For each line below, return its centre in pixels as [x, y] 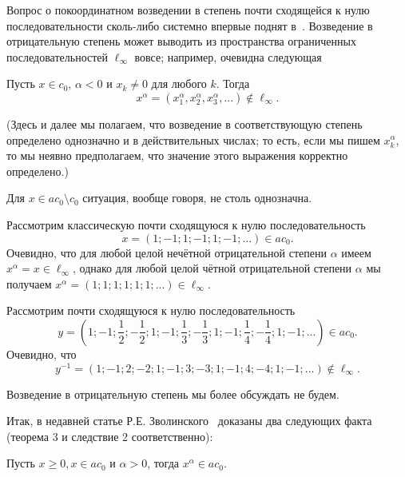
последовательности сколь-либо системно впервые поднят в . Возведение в [190, 25]
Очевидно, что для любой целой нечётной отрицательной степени [167, 252]
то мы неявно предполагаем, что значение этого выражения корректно [177, 155]
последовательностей [58, 56]
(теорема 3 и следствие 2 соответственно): [110, 436]
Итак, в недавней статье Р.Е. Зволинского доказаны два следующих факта [189, 421]
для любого [179, 83]
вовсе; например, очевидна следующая [228, 56]
